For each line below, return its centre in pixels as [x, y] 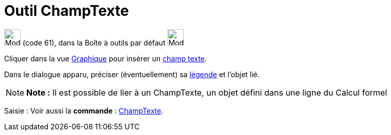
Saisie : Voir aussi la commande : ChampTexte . [84, 110]
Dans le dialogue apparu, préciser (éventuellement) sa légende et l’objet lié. [132, 74]
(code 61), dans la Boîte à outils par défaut [94, 42]
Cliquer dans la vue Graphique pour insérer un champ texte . [105, 58]
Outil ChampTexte [67, 11]
